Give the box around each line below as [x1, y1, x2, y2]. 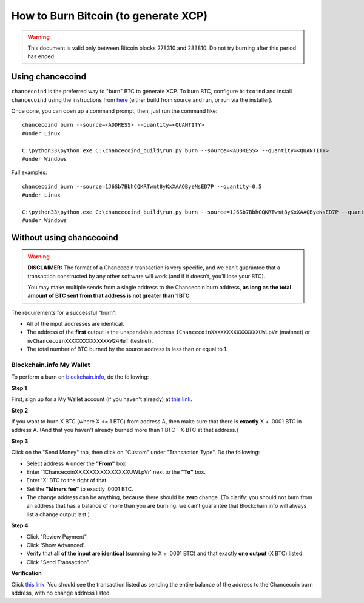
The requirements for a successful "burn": [11, 309, 117, 316]
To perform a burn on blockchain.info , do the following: [11, 373, 149, 380]
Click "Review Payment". [26, 533, 88, 540]
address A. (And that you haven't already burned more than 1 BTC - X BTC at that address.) [11, 426, 239, 434]
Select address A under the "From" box [26, 460, 126, 467]
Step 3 [11, 437, 29, 445]
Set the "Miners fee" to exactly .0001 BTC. [26, 485, 133, 493]
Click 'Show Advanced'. [26, 542, 86, 549]
